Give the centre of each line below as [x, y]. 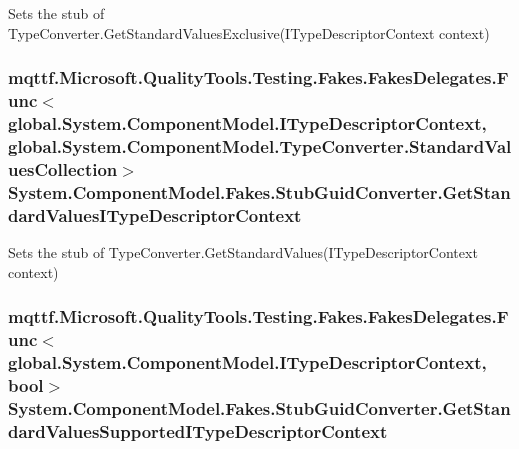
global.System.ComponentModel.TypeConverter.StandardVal [260, 145]
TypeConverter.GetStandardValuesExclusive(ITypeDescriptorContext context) [249, 32]
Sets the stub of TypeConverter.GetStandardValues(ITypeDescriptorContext [243, 251]
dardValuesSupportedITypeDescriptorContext [198, 430]
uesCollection [63, 168]
